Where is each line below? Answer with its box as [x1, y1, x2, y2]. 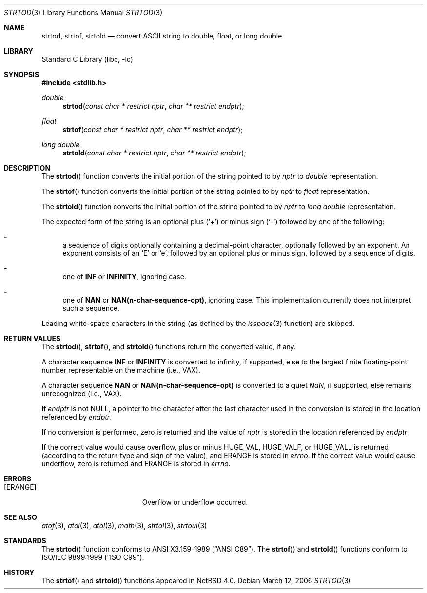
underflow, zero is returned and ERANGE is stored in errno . [41, 459, 231, 468]
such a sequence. [62, 304, 120, 312]
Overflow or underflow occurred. [142, 498, 248, 506]
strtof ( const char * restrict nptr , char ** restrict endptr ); [62, 125, 243, 134]
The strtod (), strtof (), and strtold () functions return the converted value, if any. [41, 343, 296, 351]
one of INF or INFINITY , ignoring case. [62, 272, 186, 281]
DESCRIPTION [4, 164, 51, 172]
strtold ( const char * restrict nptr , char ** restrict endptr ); [62, 149, 246, 157]
